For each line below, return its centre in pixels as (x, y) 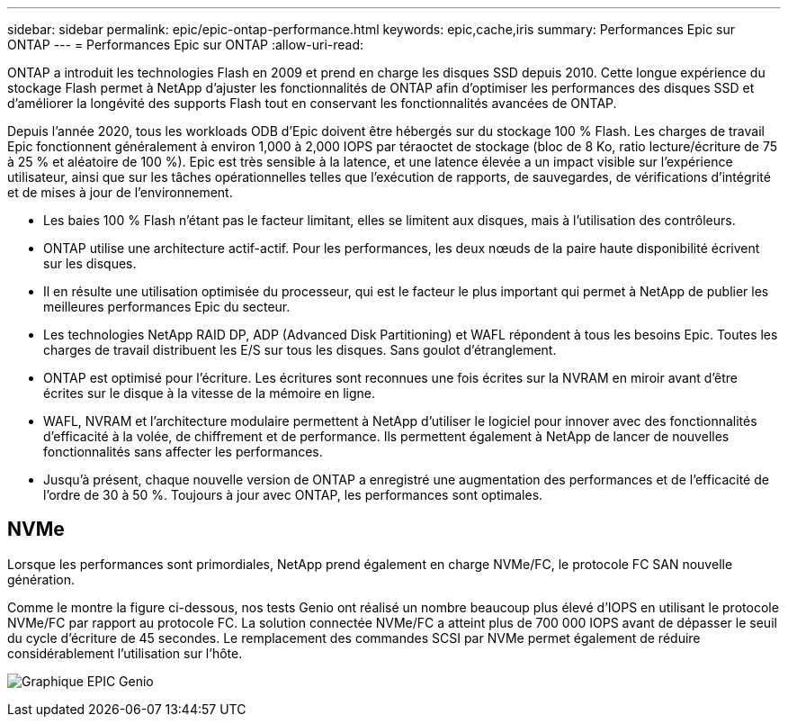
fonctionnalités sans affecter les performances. (183, 452)
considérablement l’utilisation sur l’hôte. (125, 653)
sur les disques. (90, 263)
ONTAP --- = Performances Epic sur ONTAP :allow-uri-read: (186, 45)
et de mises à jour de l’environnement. (120, 192)
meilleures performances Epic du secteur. (167, 307)
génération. (41, 579)
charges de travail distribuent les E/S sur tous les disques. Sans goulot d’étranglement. (300, 350)
